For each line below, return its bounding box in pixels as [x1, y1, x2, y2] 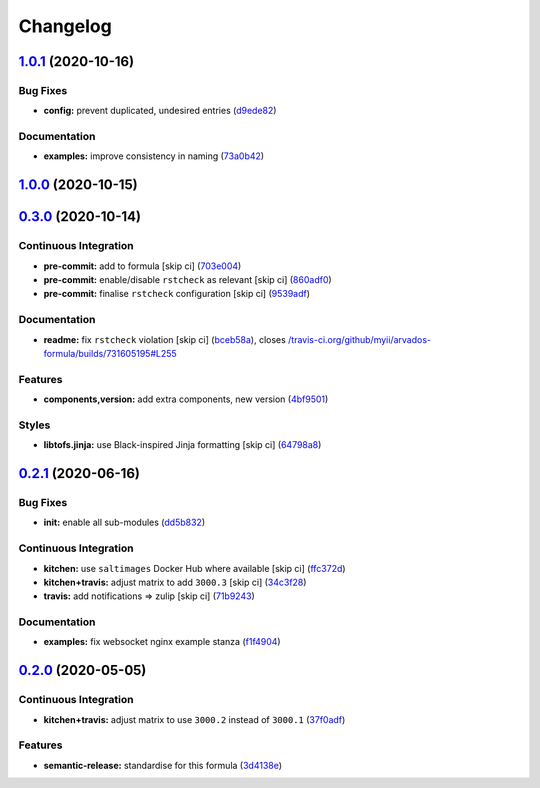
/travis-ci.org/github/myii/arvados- [288, 333, 432, 345]
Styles [18, 418, 51, 432]
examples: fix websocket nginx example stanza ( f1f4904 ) [43, 636, 281, 648]
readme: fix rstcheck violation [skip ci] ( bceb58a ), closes [43, 333, 287, 345]
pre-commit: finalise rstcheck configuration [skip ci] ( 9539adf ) [43, 288, 310, 300]
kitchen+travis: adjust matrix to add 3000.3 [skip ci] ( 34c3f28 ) [43, 576, 307, 588]
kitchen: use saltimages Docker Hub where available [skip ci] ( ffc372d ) [43, 562, 346, 574]
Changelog [18, 15, 112, 37]
